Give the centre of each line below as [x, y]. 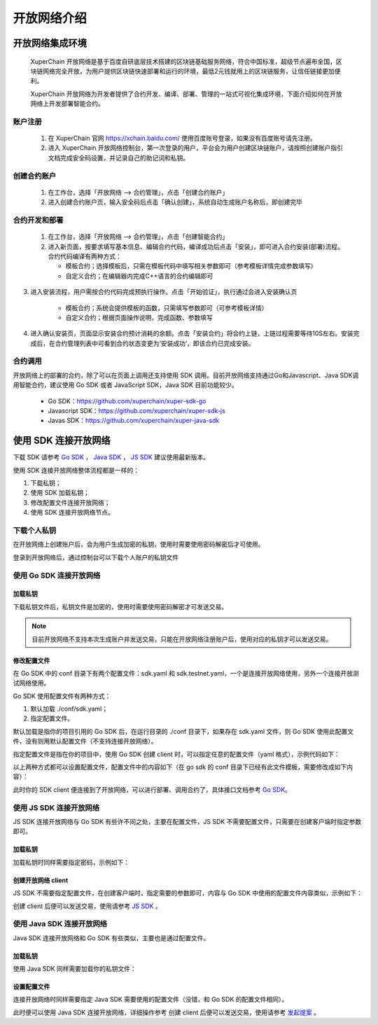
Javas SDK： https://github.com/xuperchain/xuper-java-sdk [134, 421]
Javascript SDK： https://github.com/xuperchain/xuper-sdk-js [136, 410]
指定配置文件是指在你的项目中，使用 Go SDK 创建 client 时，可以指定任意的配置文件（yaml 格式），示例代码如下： [177, 754]
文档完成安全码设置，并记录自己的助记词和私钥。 [118, 158]
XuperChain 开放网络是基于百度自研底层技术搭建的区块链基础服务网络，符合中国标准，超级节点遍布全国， [183, 61]
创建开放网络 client [41, 880]
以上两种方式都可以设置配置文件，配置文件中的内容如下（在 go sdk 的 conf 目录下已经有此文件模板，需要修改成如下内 [183, 767]
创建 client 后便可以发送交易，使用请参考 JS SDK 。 [87, 906]
